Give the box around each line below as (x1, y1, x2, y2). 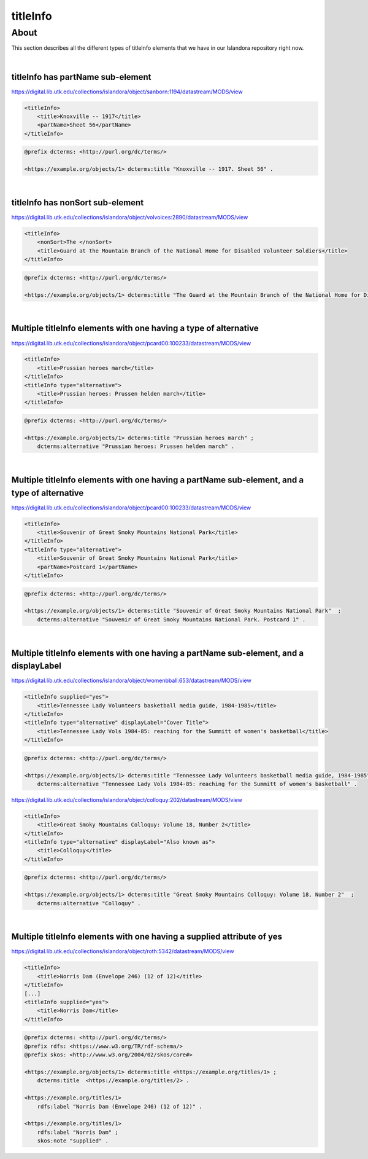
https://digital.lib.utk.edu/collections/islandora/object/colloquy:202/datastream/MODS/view (11, 796, 242, 803)
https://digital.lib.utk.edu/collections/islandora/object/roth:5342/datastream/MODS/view (11, 948, 234, 955)
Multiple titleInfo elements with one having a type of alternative (11, 323, 259, 334)
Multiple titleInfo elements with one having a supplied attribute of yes (11, 932, 282, 942)
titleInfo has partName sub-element (11, 71, 151, 82)
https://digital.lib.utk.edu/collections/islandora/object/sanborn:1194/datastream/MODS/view (11, 88, 243, 95)
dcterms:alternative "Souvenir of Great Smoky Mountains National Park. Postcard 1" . (37, 616, 306, 623)
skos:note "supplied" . (37, 1137, 109, 1144)
